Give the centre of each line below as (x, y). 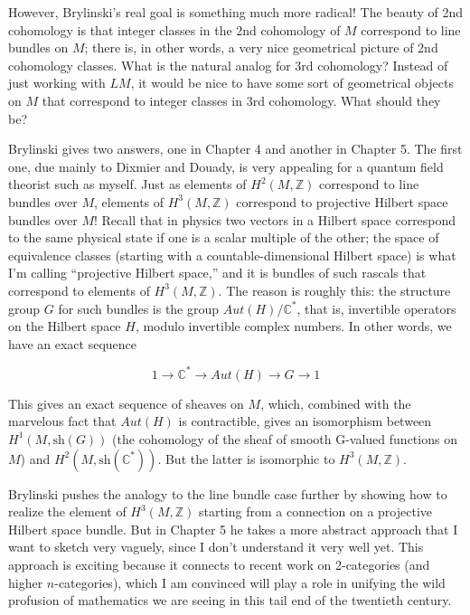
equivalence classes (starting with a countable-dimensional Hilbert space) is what (232, 255)
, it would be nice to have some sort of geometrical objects (292, 83)
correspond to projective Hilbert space (342, 201)
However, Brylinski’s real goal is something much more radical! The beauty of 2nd (236, 12)
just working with (57, 83)
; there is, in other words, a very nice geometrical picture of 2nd (261, 47)
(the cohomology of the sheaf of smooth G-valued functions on (285, 438)
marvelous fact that (62, 421)
